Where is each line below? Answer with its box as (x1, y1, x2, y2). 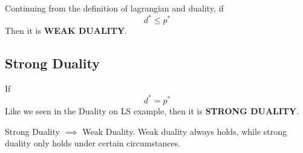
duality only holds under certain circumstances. (5, 137, 181, 149)
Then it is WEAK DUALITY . (5, 24, 127, 37)
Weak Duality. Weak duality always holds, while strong (82, 125, 287, 137)
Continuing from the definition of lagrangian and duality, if (5, 2, 224, 14)
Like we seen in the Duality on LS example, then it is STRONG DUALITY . (5, 104, 299, 117)
